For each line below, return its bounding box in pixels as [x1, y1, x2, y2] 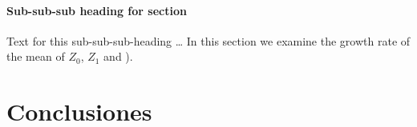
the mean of [6, 48, 65, 65]
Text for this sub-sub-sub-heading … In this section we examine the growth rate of [6, 32, 411, 49]
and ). [103, 48, 133, 65]
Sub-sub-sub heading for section [6, 2, 187, 18]
